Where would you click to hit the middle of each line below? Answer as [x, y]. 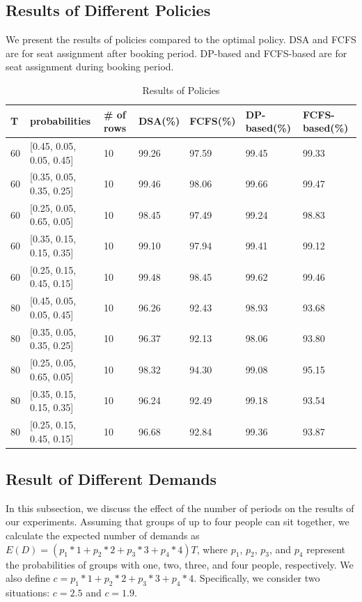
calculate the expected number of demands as [103, 535]
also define [28, 578]
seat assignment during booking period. [90, 67]
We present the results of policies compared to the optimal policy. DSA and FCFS [181, 39]
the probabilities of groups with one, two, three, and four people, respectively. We [180, 564]
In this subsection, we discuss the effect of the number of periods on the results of [180, 508]
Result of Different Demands [111, 479]
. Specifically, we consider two [257, 578]
